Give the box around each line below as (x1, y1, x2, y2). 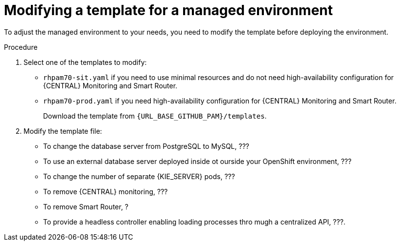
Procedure (4, 42, 38, 51)
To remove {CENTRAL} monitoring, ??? (43, 187, 168, 196)
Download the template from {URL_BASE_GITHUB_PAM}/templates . (43, 111, 267, 120)
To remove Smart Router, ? (43, 202, 129, 211)
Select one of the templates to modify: (24, 58, 147, 66)
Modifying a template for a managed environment (4, 2, 333, 19)
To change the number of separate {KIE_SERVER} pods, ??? (43, 172, 235, 181)
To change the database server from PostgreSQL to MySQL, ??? (43, 142, 249, 150)
